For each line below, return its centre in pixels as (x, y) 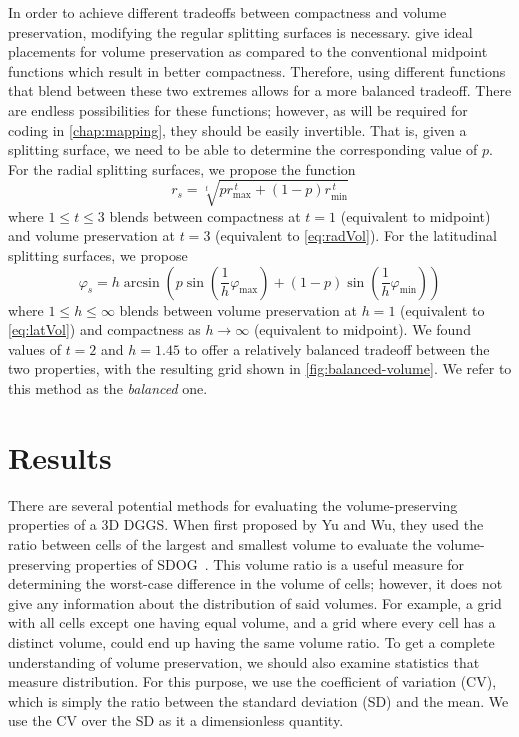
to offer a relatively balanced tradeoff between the (337, 348)
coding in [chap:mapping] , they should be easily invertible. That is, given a (237, 129)
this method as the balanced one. (108, 388)
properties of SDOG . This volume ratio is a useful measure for (270, 563)
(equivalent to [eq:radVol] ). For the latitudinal (356, 235)
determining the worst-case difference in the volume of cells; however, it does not (255, 583)
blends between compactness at (205, 215)
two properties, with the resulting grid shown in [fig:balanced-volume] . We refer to (260, 368)
